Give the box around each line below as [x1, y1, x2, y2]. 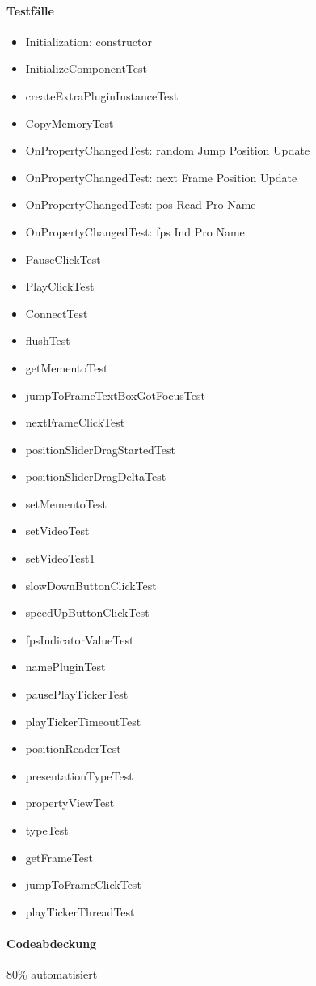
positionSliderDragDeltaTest [25, 468, 166, 485]
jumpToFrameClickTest [25, 876, 141, 893]
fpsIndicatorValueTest [25, 631, 134, 648]
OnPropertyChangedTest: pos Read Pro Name [25, 196, 256, 213]
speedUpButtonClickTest [25, 604, 150, 621]
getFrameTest [25, 848, 93, 865]
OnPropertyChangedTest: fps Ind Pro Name [25, 223, 245, 240]
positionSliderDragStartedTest [25, 440, 176, 457]
